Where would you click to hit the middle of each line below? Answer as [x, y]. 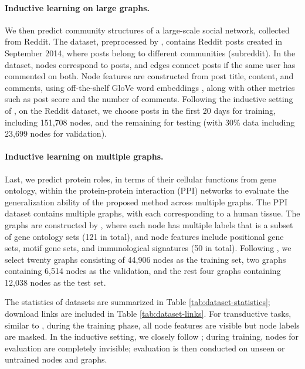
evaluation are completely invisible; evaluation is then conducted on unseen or [145, 348]
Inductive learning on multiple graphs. [84, 156]
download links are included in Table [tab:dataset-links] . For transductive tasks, [148, 314]
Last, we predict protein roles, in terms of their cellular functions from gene [140, 179]
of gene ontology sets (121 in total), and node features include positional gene [144, 236]
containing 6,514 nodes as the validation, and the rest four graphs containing [143, 271]
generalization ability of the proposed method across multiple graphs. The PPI [146, 202]
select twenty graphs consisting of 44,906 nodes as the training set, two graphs [145, 259]
